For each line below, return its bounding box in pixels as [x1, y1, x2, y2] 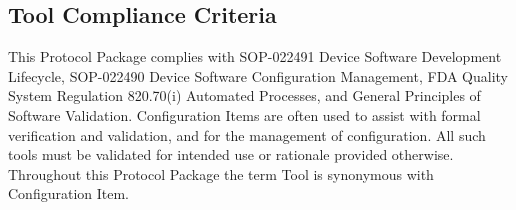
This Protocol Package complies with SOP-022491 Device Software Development [8, 46, 502, 67]
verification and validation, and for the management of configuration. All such [8, 124, 486, 145]
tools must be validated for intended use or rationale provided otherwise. [8, 144, 454, 165]
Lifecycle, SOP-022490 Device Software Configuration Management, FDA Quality [8, 65, 509, 86]
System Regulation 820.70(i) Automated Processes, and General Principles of [8, 85, 481, 106]
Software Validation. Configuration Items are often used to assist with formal [8, 104, 481, 125]
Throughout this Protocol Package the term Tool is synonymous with [8, 163, 434, 184]
